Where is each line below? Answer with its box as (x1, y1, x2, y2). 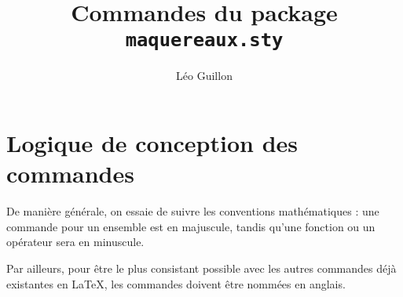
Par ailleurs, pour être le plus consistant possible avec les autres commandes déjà (6, 259, 397, 276)
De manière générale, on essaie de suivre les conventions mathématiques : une (6, 203, 379, 219)
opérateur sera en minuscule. (6, 234, 145, 250)
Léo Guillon (176, 67, 233, 84)
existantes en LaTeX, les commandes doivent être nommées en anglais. (6, 275, 346, 292)
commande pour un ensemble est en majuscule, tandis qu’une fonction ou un (6, 218, 376, 234)
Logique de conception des (6, 127, 299, 159)
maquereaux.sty (125, 29, 284, 52)
